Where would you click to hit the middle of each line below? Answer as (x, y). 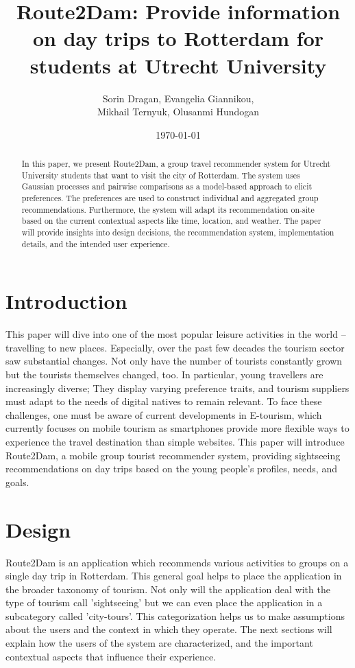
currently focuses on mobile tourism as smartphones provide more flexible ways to (177, 428)
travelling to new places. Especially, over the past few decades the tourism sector (175, 347)
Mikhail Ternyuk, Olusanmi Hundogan (178, 112)
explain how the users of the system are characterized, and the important (159, 643)
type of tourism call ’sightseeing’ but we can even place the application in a (164, 602)
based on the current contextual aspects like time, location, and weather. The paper (171, 221)
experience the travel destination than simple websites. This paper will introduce (175, 442)
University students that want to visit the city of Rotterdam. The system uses (161, 175)
